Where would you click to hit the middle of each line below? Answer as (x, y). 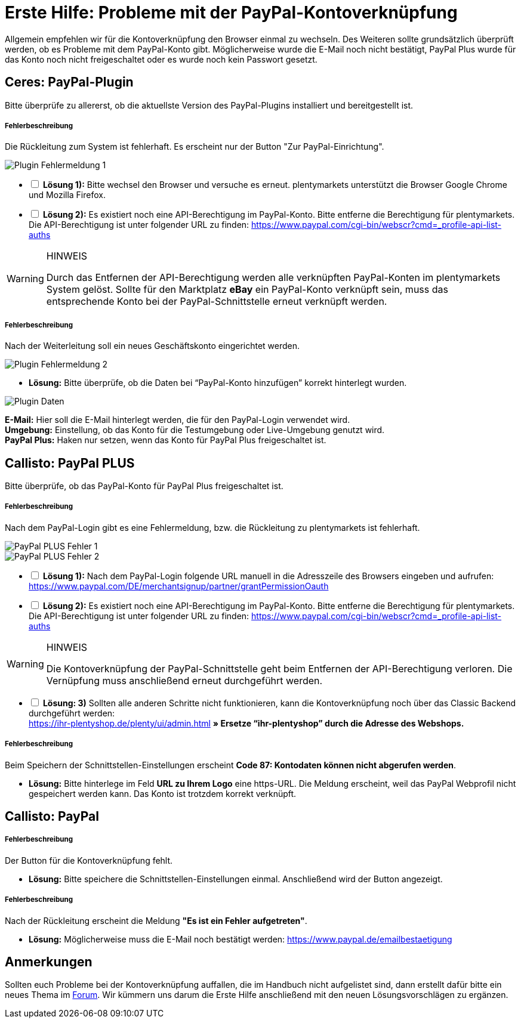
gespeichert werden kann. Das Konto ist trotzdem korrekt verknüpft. (163, 793)
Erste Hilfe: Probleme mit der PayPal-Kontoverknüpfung (231, 13)
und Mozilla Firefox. (67, 195)
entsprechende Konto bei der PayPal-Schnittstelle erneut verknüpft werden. (217, 302)
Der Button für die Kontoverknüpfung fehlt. (89, 860)
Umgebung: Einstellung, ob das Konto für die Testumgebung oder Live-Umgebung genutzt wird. (195, 430)
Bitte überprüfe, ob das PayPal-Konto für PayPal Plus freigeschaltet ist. (144, 486)
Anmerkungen (49, 962)
